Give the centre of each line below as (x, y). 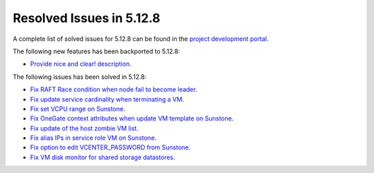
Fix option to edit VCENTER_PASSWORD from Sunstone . (110, 147)
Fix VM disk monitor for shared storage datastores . (103, 157)
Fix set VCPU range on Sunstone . (78, 109)
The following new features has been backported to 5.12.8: (96, 51)
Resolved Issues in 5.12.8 (87, 18)
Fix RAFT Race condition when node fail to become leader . (114, 89)
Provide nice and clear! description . (81, 64)
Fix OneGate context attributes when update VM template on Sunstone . (132, 118)
